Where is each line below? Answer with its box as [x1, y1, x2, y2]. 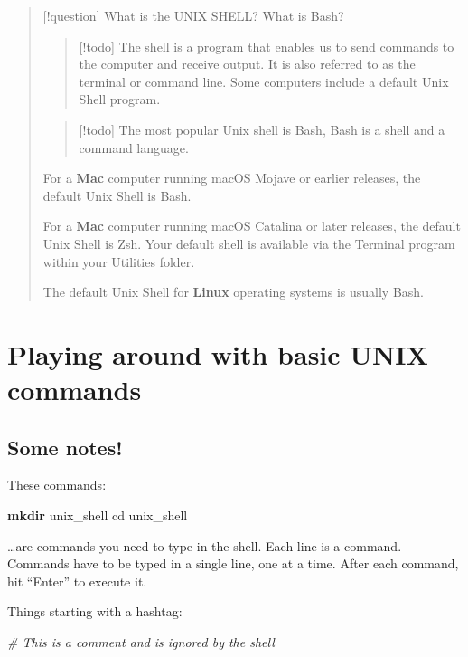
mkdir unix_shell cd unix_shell [7, 506, 188, 525]
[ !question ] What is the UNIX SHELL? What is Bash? [42, 6, 344, 24]
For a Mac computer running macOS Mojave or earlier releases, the [42, 168, 421, 187]
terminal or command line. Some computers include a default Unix [79, 71, 449, 90]
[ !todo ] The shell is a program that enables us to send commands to [79, 36, 454, 55]
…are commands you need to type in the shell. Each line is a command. [7, 536, 402, 555]
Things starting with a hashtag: [7, 602, 183, 621]
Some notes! [7, 433, 123, 461]
